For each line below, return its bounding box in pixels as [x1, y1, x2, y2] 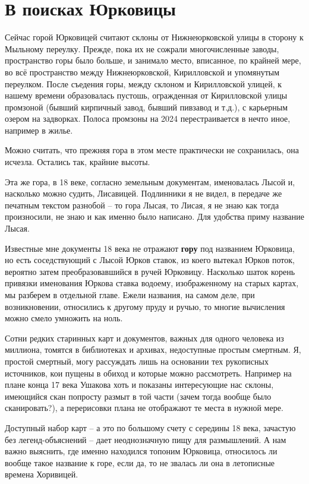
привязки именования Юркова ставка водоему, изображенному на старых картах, [5, 277, 299, 289]
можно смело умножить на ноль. [5, 312, 123, 324]
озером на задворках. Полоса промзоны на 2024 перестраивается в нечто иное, [5, 112, 291, 125]
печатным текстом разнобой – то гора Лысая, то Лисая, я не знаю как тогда [5, 198, 279, 211]
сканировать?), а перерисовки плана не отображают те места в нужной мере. [5, 401, 283, 414]
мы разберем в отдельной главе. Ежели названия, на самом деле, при [5, 289, 255, 300]
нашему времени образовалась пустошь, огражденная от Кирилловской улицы [5, 89, 288, 102]
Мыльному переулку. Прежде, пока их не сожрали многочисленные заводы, [5, 42, 279, 55]
